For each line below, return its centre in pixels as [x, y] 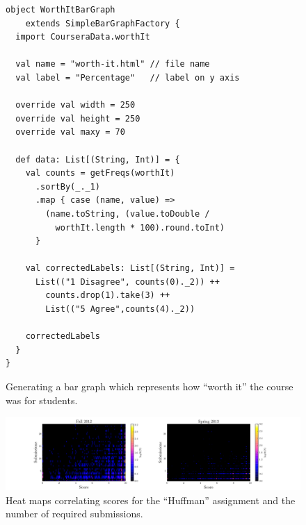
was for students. [42, 400]
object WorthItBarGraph [61, 10]
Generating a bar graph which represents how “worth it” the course [150, 386]
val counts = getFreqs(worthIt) [100, 173]
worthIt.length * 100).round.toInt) [140, 227]
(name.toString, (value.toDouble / [128, 214]
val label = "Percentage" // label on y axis [128, 77]
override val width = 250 [75, 105]
